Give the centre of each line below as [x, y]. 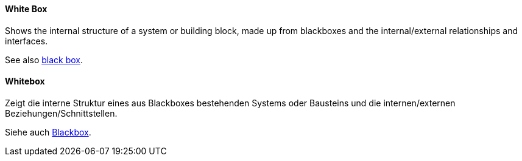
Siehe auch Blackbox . [48, 132]
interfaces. [26, 41]
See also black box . [44, 60]
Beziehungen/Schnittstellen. [61, 113]
